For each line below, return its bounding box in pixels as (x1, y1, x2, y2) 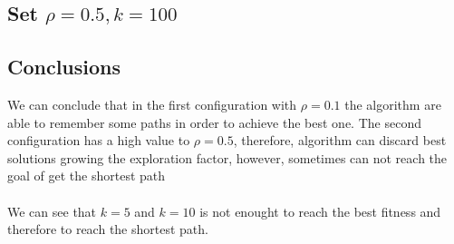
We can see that (7, 201, 97, 220)
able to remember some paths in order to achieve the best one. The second (7, 112, 421, 132)
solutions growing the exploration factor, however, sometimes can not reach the (7, 148, 448, 167)
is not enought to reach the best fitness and (199, 201, 441, 220)
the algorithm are (344, 94, 441, 113)
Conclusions (7, 53, 121, 81)
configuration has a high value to (7, 131, 190, 150)
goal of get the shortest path (7, 166, 166, 185)
